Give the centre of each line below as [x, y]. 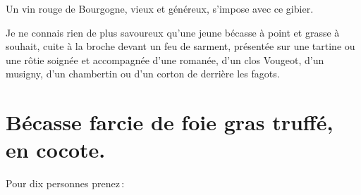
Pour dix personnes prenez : [65, 183]
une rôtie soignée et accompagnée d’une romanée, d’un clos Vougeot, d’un [165, 59]
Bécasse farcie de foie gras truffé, [170, 122]
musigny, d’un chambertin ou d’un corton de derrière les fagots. [143, 74]
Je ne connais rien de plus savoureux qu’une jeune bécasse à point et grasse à [173, 32]
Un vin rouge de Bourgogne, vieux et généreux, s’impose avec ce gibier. [160, 8]
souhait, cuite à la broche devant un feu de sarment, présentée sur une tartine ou [180, 46]
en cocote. [56, 150]
